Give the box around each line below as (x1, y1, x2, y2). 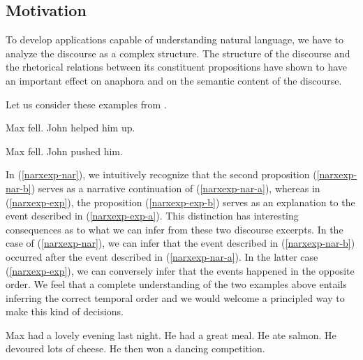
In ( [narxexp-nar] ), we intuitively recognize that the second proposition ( (6, 167, 317, 182)
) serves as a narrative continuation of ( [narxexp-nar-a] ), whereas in (31, 180, 320, 195)
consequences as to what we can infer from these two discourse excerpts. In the (6, 222, 343, 236)
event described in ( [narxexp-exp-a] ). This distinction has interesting (6, 208, 299, 223)
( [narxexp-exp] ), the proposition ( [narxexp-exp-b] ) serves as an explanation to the (6, 194, 355, 209)
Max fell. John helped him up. (6, 120, 135, 135)
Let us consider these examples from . (6, 96, 167, 111)
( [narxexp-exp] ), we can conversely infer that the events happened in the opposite (6, 263, 355, 278)
